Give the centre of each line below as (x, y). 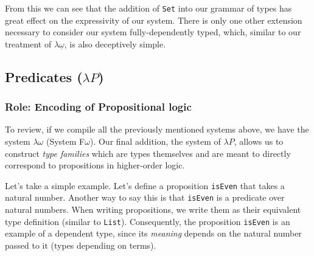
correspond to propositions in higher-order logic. (95, 165)
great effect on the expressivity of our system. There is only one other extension (154, 20)
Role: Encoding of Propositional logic (98, 107)
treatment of (28, 43)
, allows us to (259, 141)
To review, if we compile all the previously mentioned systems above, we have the (157, 129)
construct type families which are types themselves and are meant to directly (148, 153)
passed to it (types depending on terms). (81, 245)
